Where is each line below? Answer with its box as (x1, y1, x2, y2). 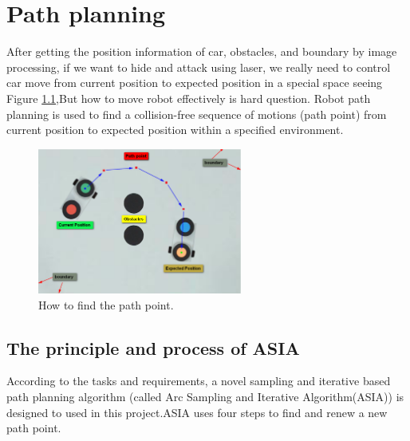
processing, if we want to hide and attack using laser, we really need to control (6, 58, 391, 75)
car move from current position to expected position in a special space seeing (6, 74, 383, 91)
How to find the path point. (38, 296, 174, 313)
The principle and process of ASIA (6, 335, 300, 360)
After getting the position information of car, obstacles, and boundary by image (6, 43, 397, 60)
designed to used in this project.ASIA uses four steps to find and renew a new (6, 404, 388, 420)
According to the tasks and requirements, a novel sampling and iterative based (6, 372, 391, 389)
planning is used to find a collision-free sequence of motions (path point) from (6, 105, 387, 122)
